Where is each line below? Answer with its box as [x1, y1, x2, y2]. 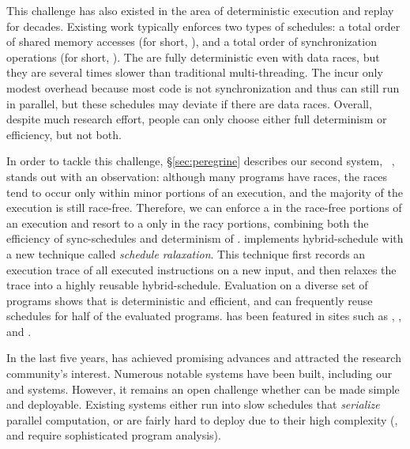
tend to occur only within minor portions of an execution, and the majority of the [6, 183, 403, 200]
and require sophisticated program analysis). [6, 427, 221, 443]
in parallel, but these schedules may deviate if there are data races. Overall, [6, 95, 372, 111]
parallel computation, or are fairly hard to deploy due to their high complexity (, [6, 411, 398, 428]
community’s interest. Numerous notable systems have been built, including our [6, 365, 393, 382]
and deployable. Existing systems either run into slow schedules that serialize [6, 396, 380, 413]
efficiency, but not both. [6, 126, 122, 142]
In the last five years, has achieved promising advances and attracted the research [6, 349, 401, 366]
